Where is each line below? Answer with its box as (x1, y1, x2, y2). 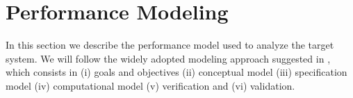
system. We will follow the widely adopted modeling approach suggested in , (6, 51, 331, 65)
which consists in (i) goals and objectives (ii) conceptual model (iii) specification (6, 65, 347, 79)
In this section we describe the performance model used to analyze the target (6, 38, 334, 52)
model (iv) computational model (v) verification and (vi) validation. (6, 78, 295, 92)
